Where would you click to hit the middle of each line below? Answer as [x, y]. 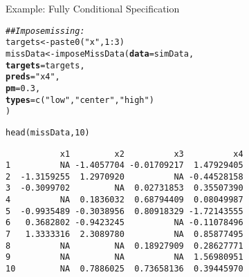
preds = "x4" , [33, 77]
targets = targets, [45, 65]
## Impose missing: [45, 31]
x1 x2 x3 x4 [151, 154]
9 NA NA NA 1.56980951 [124, 257]
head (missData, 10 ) [48, 132]
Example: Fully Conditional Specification [93, 8]
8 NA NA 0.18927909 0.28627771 [124, 246]
